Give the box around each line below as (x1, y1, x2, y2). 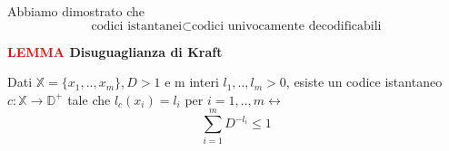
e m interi (165, 72, 219, 91)
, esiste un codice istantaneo (285, 72, 443, 91)
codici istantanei (91, 19, 183, 33)
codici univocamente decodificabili (192, 19, 382, 33)
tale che (67, 90, 111, 109)
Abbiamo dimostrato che (7, 2, 145, 20)
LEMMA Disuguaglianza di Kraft (7, 42, 223, 61)
